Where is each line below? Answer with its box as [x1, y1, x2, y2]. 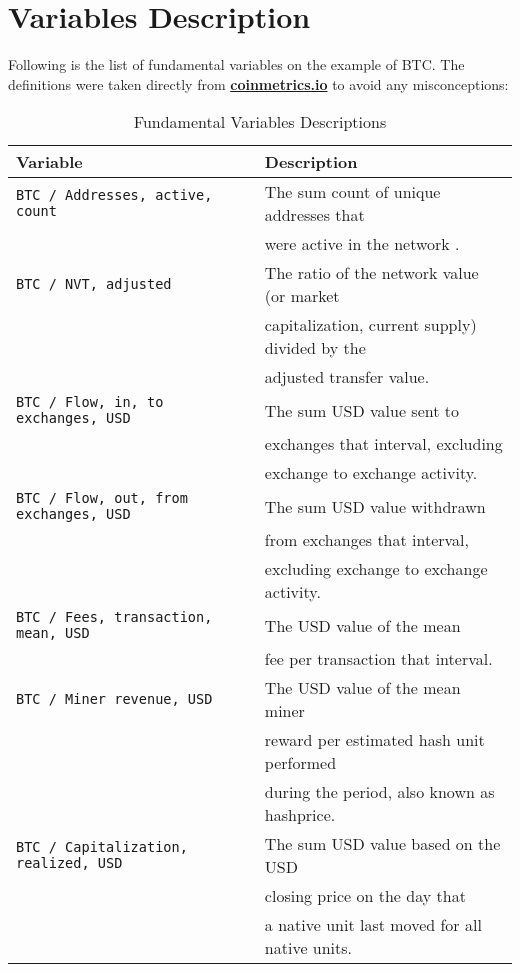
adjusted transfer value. [264, 365, 430, 389]
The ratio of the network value [264, 261, 479, 285]
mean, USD [16, 625, 90, 642]
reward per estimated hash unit [264, 728, 485, 752]
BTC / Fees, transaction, [16, 609, 213, 626]
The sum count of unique [264, 180, 441, 204]
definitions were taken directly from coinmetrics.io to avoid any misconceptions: [8, 73, 509, 94]
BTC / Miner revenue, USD [16, 691, 213, 708]
